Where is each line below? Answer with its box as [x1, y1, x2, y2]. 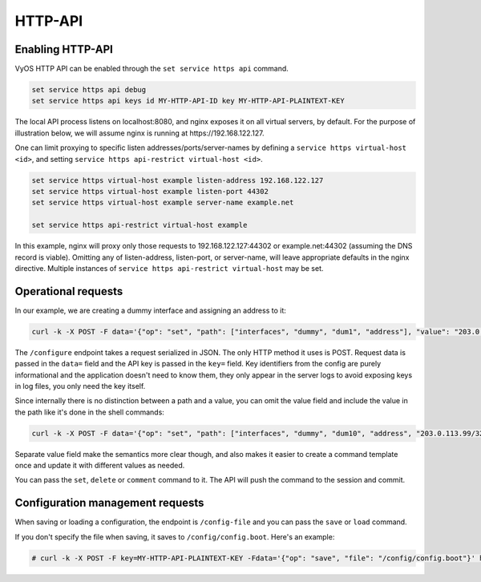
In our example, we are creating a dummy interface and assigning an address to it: [14, 305, 286, 315]
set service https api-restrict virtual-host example [31, 220, 248, 230]
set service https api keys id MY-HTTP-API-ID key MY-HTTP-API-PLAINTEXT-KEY [31, 96, 345, 106]
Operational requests [14, 285, 123, 298]
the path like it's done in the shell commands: [14, 407, 164, 417]
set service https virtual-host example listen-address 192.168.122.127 [31, 176, 324, 184]
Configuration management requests [14, 496, 204, 510]
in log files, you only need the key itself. [14, 381, 146, 390]
